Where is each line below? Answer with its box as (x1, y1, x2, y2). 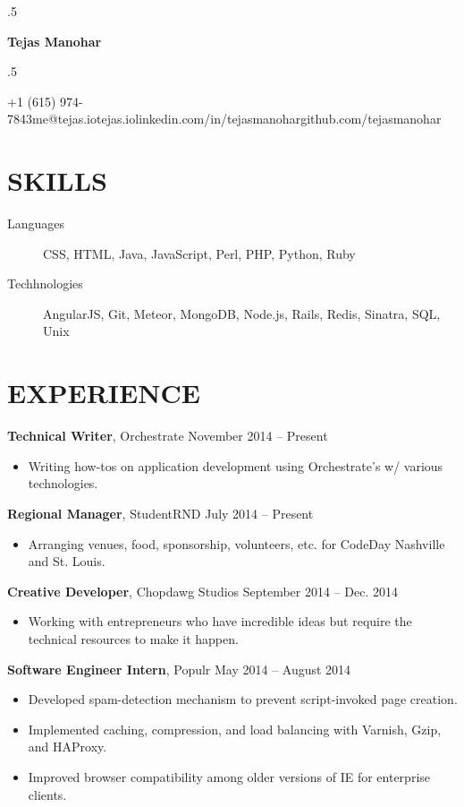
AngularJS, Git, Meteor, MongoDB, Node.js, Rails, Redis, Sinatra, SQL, (43, 304, 441, 322)
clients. (28, 785, 67, 803)
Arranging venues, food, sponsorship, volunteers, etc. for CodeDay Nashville (28, 534, 445, 553)
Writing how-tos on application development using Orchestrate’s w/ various (28, 456, 443, 475)
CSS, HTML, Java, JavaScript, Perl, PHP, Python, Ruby (43, 244, 356, 262)
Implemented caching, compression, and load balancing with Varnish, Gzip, (28, 719, 442, 738)
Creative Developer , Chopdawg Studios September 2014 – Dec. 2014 (7, 581, 398, 600)
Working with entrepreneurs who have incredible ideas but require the (28, 612, 412, 631)
